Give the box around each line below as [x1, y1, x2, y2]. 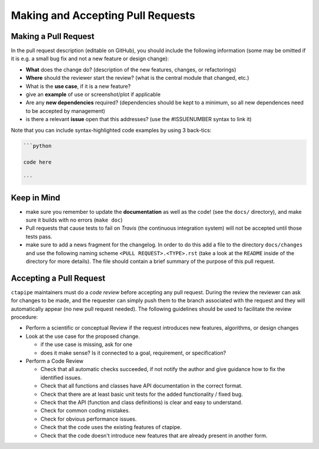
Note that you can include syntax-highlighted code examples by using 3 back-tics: [11, 126, 212, 134]
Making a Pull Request [11, 31, 95, 41]
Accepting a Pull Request [11, 273, 106, 283]
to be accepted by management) [25, 107, 106, 115]
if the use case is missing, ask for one [40, 341, 133, 348]
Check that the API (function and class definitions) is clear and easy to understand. [40, 399, 243, 406]
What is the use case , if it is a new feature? [25, 83, 131, 90]
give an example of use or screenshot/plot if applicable [25, 91, 161, 98]
